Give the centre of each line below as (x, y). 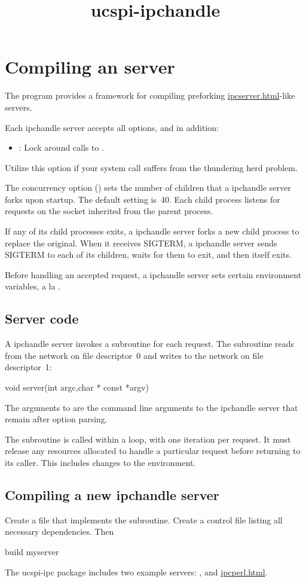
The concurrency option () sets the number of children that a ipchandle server (148, 188)
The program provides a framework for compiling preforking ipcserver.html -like (150, 95)
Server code (42, 319)
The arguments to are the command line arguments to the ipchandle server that (152, 407)
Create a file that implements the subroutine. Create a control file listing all (144, 519)
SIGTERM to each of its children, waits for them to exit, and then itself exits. (148, 255)
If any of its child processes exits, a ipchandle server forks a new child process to (152, 231)
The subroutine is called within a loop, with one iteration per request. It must (148, 439)
